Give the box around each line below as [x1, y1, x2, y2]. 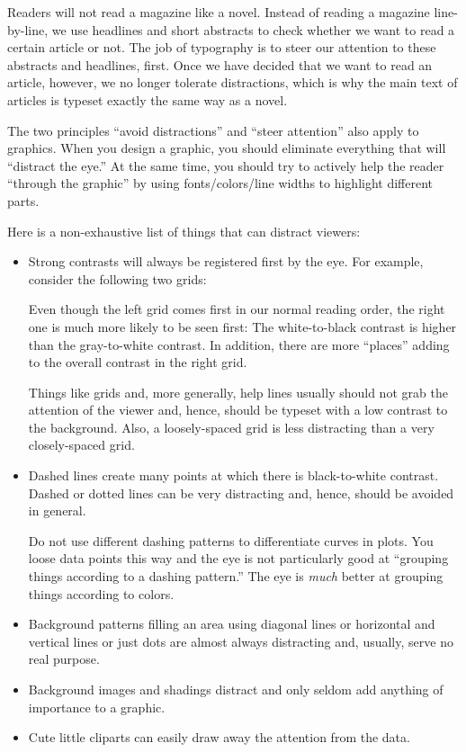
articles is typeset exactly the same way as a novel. [7, 90, 288, 109]
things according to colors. [28, 584, 175, 603]
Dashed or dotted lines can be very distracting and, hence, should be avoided [28, 483, 454, 502]
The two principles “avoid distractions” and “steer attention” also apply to [7, 121, 419, 139]
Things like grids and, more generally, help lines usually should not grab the [28, 382, 448, 401]
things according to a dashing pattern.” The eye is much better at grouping [28, 567, 444, 586]
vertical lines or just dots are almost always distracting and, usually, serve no [28, 631, 453, 650]
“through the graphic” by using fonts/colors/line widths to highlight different [7, 174, 434, 192]
